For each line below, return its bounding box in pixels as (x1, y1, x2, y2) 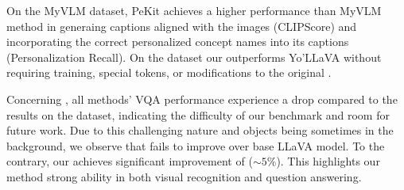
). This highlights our (276, 153, 380, 169)
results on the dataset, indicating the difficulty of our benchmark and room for (6, 106, 390, 123)
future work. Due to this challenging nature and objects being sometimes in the (6, 122, 394, 139)
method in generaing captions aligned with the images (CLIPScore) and (6, 17, 357, 34)
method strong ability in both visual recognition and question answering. (6, 168, 362, 184)
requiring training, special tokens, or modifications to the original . (6, 64, 332, 81)
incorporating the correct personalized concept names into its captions (6, 33, 349, 50)
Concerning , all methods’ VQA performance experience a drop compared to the (6, 90, 398, 107)
